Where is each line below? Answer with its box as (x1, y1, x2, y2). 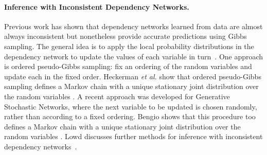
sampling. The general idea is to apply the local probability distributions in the (4, 40, 254, 51)
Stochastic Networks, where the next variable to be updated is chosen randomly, (4, 101, 257, 112)
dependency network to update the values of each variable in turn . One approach (4, 51, 263, 61)
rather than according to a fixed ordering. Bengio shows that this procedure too (4, 111, 256, 122)
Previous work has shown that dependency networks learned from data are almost (4, 20, 263, 31)
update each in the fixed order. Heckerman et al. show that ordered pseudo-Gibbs (4, 71, 261, 81)
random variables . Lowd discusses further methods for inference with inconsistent (4, 131, 263, 142)
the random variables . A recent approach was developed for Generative (4, 91, 230, 101)
